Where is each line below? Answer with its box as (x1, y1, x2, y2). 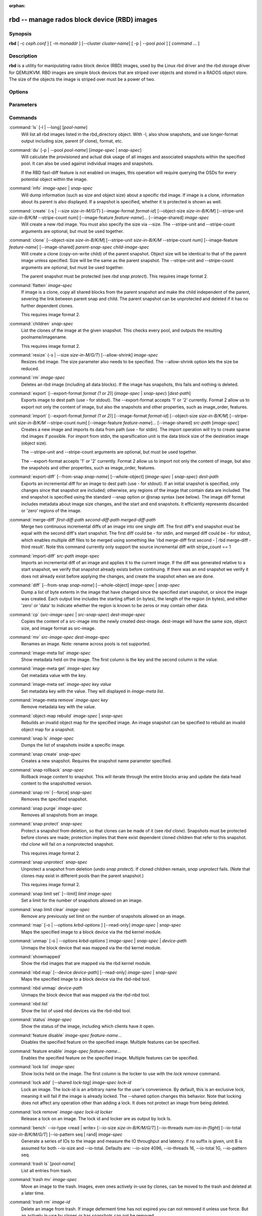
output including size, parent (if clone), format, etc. (21, 138, 123, 144)
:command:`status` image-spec (9, 1017, 72, 1022)
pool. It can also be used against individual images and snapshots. (21, 161, 154, 166)
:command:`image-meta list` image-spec (9, 650, 91, 656)
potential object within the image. (21, 177, 88, 182)
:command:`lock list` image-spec (9, 1064, 75, 1070)
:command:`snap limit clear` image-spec (9, 906, 90, 912)
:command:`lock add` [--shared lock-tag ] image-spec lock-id (9, 1080, 131, 1086)
